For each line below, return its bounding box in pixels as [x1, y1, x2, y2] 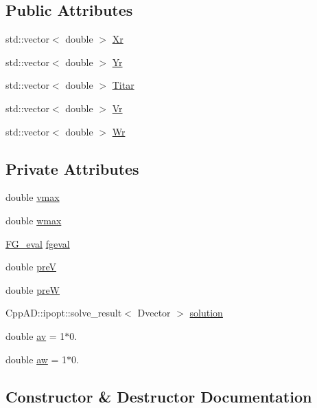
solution [189, 305, 223, 320]
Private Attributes [5, 158, 139, 179]
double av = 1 [5, 328, 65, 343]
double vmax [5, 190, 60, 204]
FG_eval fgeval [5, 236, 70, 250]
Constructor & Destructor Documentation [5, 385, 312, 407]
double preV [5, 259, 56, 274]
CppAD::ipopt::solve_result [5, 305, 122, 320]
